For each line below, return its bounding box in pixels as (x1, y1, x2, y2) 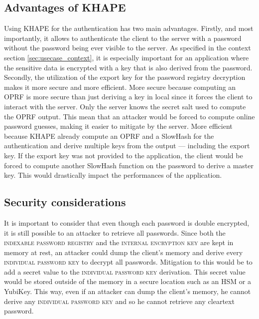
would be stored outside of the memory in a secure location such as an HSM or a (4, 276, 251, 287)
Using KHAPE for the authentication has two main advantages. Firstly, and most (4, 23, 254, 33)
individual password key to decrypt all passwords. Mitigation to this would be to (4, 257, 253, 267)
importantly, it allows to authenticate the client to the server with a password (4, 32, 242, 43)
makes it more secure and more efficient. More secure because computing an (4, 81, 236, 92)
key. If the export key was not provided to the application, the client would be (4, 150, 243, 160)
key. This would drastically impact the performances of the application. (4, 170, 222, 180)
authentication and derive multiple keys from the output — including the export (4, 140, 250, 151)
